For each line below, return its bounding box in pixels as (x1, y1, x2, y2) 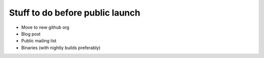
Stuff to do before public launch (9, 7, 140, 18)
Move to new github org (21, 24, 69, 30)
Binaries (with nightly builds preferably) (21, 44, 101, 51)
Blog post (21, 31, 41, 37)
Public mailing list (21, 38, 57, 44)
